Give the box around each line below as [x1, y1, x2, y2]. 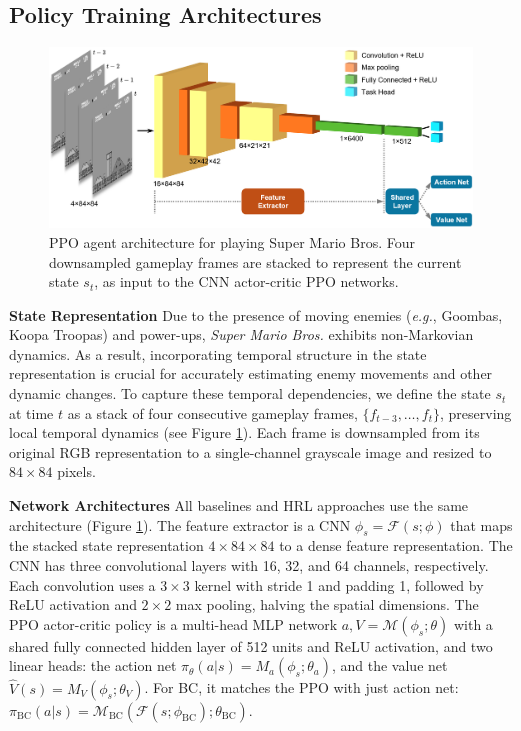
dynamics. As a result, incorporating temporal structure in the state [9, 343, 427, 364]
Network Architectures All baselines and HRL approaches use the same [9, 495, 469, 516]
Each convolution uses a [9, 574, 156, 595]
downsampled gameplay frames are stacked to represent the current [49, 251, 462, 272]
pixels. [57, 461, 96, 482]
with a [453, 613, 493, 634]
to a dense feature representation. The [279, 535, 513, 556]
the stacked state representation [9, 535, 204, 556]
